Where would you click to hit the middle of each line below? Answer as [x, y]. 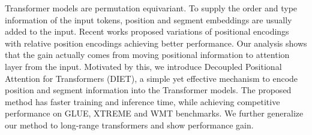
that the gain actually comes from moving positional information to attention [147, 55]
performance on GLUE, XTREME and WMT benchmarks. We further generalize [154, 113]
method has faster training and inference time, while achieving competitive [142, 101]
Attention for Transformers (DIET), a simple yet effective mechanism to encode [151, 78]
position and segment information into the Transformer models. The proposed [148, 90]
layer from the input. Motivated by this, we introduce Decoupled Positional [143, 66]
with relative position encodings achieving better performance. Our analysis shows [156, 43]
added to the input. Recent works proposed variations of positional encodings [147, 31]
